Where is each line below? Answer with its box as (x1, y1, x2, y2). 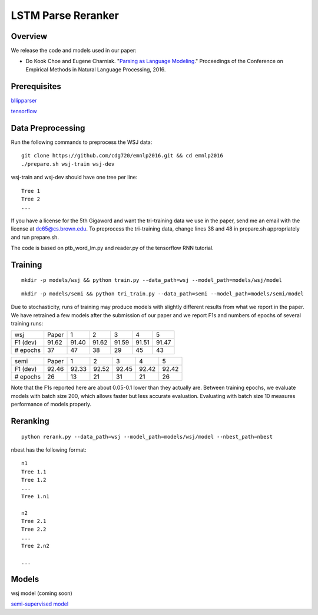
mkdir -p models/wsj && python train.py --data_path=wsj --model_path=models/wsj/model (21, 277, 283, 284)
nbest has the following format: (11, 446, 87, 453)
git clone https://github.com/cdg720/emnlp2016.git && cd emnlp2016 (21, 152, 223, 159)
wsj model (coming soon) (11, 590, 73, 597)
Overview (11, 31, 48, 41)
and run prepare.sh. (11, 233, 59, 241)
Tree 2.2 (21, 526, 47, 533)
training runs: (11, 320, 44, 327)
